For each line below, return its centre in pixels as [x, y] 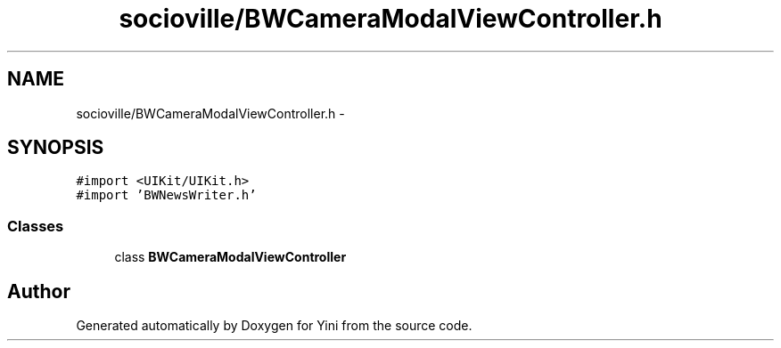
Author [39, 291]
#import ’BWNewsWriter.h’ [166, 195]
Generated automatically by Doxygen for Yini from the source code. [274, 326]
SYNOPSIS [56, 148]
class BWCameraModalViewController [230, 257]
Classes [36, 226]
